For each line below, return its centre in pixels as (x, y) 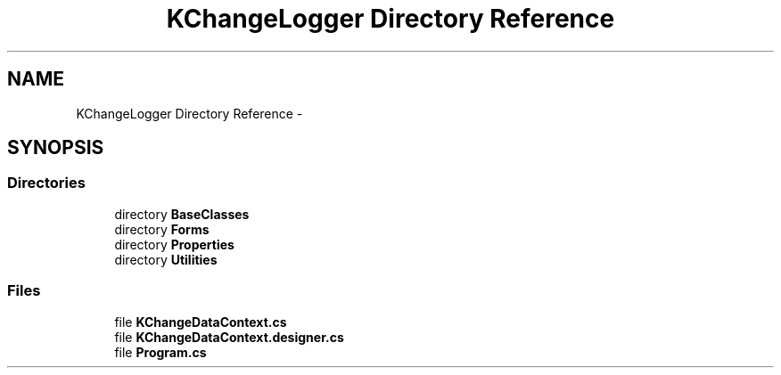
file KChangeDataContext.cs (201, 322)
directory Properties (174, 244)
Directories (46, 183)
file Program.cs (160, 352)
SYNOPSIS (56, 148)
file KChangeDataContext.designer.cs (229, 337)
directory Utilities (166, 259)
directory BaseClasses (182, 214)
